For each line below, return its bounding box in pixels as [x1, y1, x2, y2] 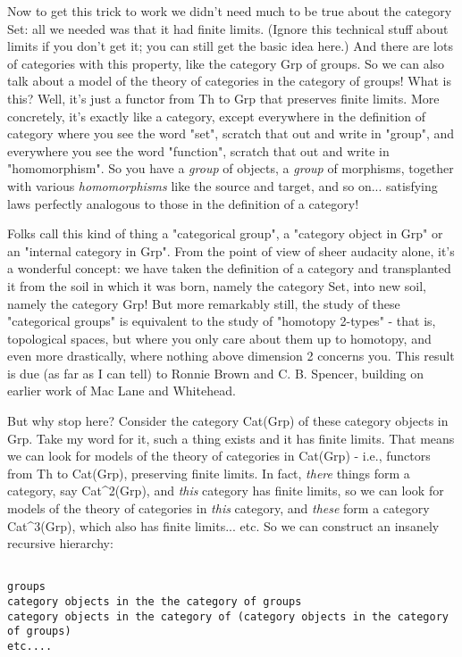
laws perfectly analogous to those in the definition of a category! [7, 194, 359, 212]
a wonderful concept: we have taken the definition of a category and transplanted [7, 259, 451, 278]
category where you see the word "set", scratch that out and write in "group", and [7, 124, 455, 143]
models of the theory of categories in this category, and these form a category [7, 499, 430, 518]
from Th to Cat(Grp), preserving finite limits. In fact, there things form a [7, 463, 410, 482]
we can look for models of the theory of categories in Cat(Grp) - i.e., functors [7, 446, 431, 465]
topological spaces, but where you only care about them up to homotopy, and [7, 328, 432, 347]
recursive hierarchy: [7, 534, 113, 553]
